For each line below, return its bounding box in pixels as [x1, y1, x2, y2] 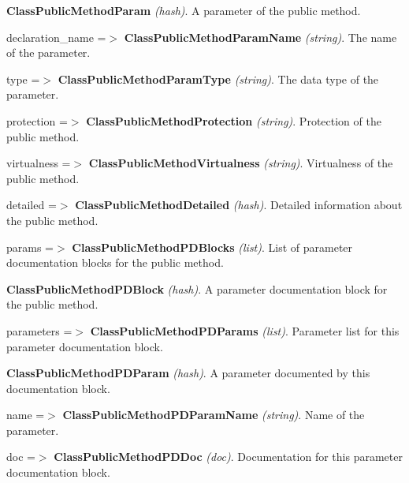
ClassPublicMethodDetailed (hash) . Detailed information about [75, 197, 403, 213]
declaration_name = [6, 28, 106, 45]
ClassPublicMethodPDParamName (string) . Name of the [62, 406, 365, 423]
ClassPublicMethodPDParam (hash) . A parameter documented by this [6, 365, 370, 381]
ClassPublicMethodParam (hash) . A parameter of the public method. [6, 2, 361, 18]
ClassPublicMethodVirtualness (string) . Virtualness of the [88, 155, 393, 171]
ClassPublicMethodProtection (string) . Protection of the [86, 112, 381, 129]
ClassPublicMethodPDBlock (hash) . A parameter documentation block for [6, 280, 388, 297]
